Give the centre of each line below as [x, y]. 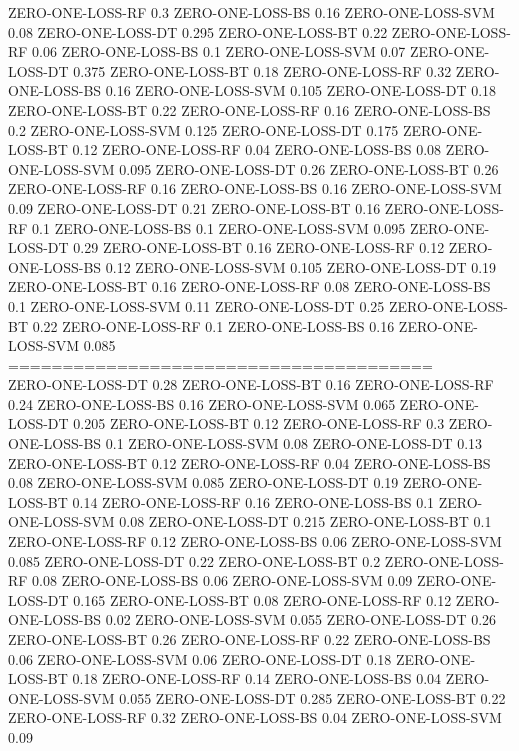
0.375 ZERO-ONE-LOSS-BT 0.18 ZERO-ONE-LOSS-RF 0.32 [262, 70]
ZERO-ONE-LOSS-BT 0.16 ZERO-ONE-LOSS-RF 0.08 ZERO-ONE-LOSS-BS [249, 286]
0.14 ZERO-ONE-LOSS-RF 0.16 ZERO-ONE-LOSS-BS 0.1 [253, 501]
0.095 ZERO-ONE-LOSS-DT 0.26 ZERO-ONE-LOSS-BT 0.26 [309, 168]
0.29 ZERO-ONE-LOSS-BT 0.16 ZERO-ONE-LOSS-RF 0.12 [259, 247]
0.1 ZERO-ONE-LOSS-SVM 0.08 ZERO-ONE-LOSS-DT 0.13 [294, 443]
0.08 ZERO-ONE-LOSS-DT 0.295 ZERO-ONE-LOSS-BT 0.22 [198, 31]
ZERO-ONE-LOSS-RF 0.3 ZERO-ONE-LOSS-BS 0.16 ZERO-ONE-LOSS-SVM [251, 12]
